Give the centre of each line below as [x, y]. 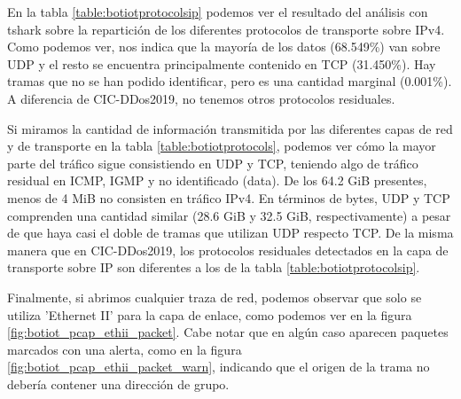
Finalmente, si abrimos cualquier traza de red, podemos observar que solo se [215, 297]
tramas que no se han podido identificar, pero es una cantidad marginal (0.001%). [230, 81]
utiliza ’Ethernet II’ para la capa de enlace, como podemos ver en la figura [210, 314]
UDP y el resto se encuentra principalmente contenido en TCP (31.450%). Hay [222, 63]
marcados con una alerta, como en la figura [125, 349]
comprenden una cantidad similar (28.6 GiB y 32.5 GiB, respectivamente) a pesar [229, 215]
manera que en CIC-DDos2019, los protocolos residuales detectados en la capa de [228, 250]
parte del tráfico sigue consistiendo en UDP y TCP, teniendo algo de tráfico [213, 163]
